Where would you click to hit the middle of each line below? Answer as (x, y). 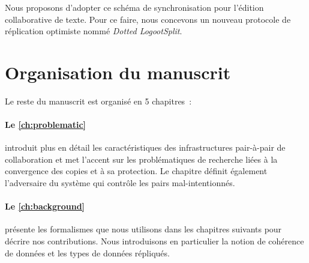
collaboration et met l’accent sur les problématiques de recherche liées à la (141, 159)
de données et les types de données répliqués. (87, 252)
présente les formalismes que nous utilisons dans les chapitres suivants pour (143, 229)
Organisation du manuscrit (118, 72)
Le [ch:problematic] (46, 125)
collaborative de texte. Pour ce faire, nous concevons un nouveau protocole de (148, 19)
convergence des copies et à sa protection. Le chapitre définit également (136, 171)
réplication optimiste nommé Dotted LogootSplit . (94, 31)
